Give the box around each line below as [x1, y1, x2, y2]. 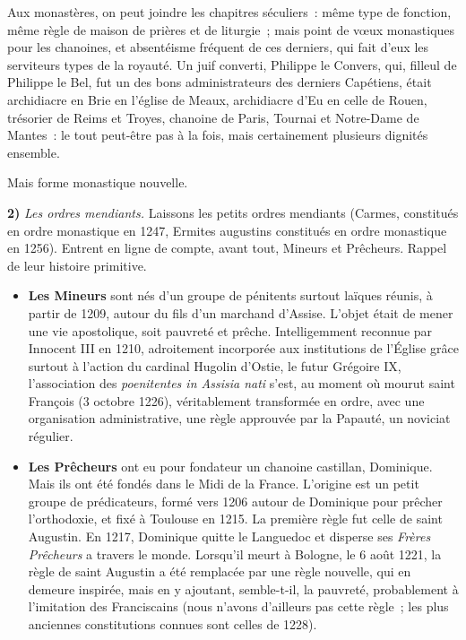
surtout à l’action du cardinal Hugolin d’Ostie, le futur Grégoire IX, [28, 356, 401, 375]
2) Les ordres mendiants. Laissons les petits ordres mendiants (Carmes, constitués [7, 203, 459, 221]
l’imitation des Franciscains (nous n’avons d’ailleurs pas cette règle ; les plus [28, 597, 449, 616]
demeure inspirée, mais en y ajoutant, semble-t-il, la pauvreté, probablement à [28, 579, 459, 598]
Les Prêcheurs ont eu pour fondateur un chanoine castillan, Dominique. [28, 456, 433, 475]
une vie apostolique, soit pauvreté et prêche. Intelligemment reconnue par [28, 321, 433, 340]
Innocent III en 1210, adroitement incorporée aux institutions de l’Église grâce [28, 339, 459, 358]
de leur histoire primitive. [7, 255, 147, 274]
